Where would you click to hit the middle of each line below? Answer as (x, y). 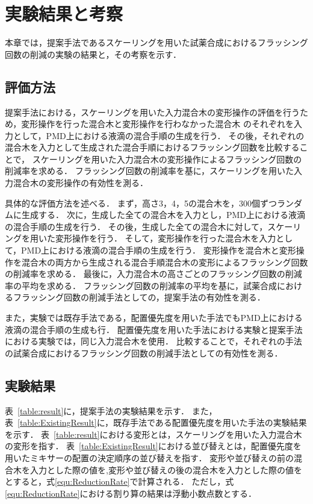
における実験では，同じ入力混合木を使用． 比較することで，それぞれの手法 (153, 341)
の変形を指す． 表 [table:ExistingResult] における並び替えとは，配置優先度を (153, 446)
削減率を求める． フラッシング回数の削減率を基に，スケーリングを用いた (149, 171)
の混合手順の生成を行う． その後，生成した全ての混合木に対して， (136, 226)
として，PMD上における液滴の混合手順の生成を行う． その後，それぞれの (159, 135)
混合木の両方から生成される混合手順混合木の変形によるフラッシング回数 (165, 262)
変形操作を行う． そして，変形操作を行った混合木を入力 (166, 238)
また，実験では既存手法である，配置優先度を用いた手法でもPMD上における (154, 318)
